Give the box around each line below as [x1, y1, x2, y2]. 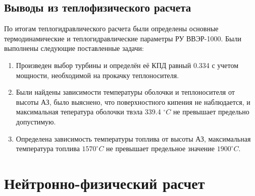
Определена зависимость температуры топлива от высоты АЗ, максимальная [16, 133, 251, 144]
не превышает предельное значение [106, 143, 215, 154]
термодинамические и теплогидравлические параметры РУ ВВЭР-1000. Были [4, 33, 241, 43]
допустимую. [16, 116, 56, 126]
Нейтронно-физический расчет [4, 172, 205, 193]
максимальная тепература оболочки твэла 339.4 [16, 106, 161, 117]
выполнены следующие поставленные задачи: [4, 43, 144, 53]
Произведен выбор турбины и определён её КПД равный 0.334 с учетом [16, 59, 239, 70]
